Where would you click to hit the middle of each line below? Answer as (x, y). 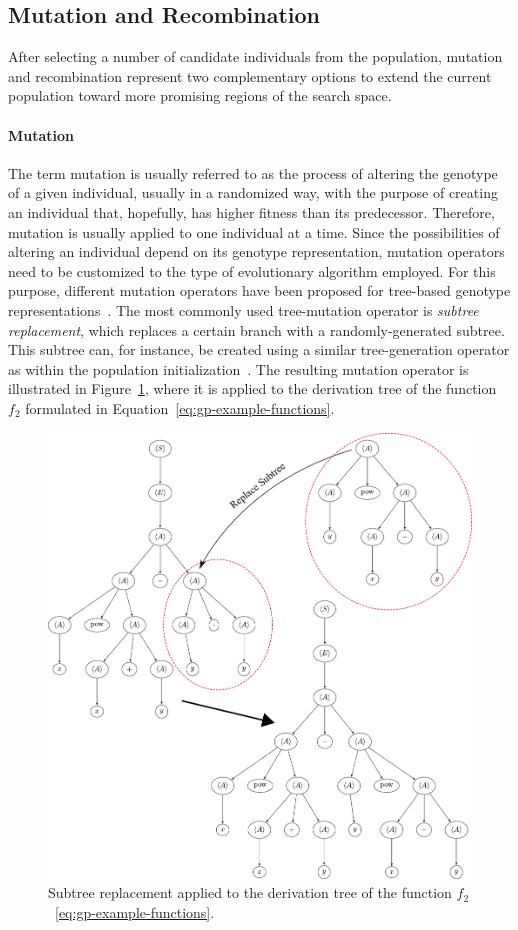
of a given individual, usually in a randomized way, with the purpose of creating (253, 192)
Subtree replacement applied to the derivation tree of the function (250, 892)
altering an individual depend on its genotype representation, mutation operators (256, 251)
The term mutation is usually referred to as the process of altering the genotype (253, 172)
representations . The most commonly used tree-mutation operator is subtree (243, 309)
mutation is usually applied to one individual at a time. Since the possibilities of (254, 231)
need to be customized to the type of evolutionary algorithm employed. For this (252, 270)
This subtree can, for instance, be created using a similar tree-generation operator (259, 349)
